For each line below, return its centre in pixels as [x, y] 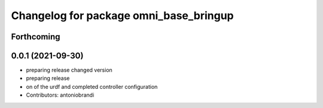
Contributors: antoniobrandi [60, 95]
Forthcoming [36, 37]
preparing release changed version [69, 70]
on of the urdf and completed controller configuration [92, 87]
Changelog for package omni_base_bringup [122, 16]
